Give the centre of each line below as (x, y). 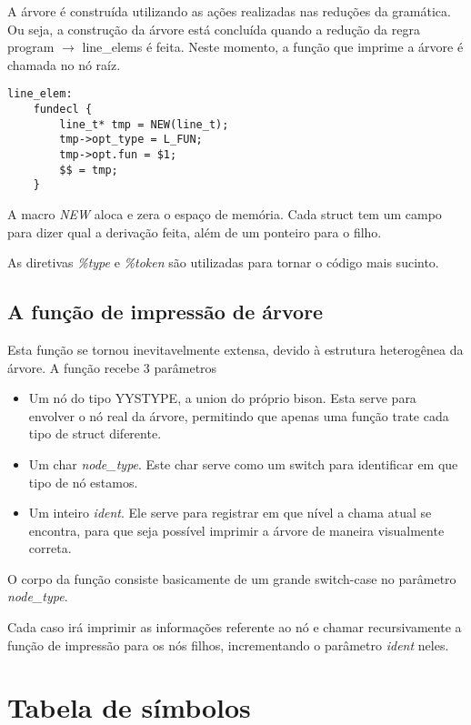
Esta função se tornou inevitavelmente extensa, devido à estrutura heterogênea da (235, 349)
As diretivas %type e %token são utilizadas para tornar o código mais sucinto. (223, 262)
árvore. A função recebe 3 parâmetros (112, 367)
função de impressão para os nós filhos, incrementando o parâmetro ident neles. (228, 644)
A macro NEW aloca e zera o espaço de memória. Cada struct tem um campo (225, 213)
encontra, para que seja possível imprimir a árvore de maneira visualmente (236, 530)
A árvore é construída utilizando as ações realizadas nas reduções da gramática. (229, 11)
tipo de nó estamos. (83, 482)
